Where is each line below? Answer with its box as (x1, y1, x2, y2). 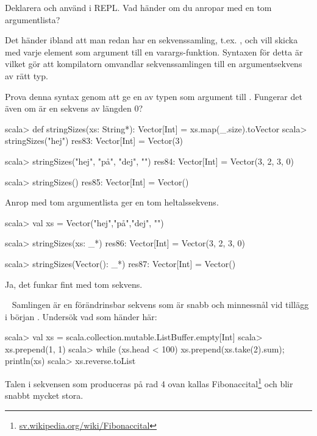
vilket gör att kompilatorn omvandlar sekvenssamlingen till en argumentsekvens (5, 57, 302, 70)
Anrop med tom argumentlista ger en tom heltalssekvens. (5, 196, 219, 209)
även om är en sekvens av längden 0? (5, 102, 143, 115)
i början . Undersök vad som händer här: (5, 310, 157, 323)
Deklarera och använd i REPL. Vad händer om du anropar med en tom (5, 1, 272, 13)
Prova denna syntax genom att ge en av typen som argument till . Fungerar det (5, 90, 302, 102)
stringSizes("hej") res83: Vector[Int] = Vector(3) (5, 134, 183, 147)
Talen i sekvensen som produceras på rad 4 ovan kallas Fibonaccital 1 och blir (5, 376, 293, 390)
